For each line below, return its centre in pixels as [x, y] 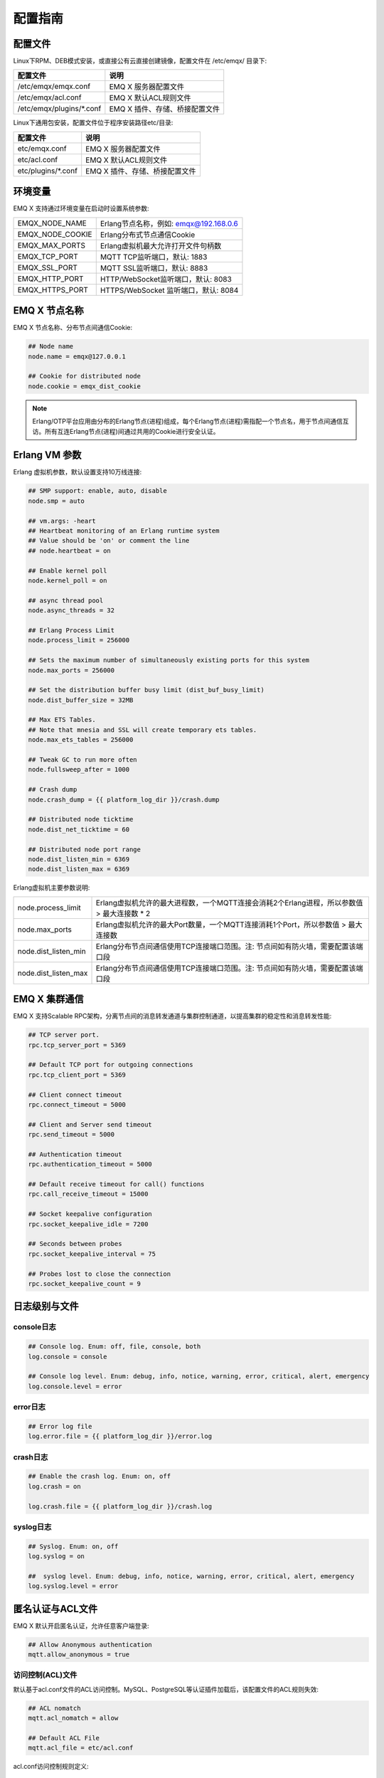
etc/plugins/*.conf [48, 171]
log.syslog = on [57, 1556]
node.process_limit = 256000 [79, 640]
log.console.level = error [75, 1386]
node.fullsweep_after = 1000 [79, 770]
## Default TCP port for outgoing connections [111, 1065]
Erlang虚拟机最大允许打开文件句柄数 [161, 245]
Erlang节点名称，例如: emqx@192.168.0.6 [169, 223]
